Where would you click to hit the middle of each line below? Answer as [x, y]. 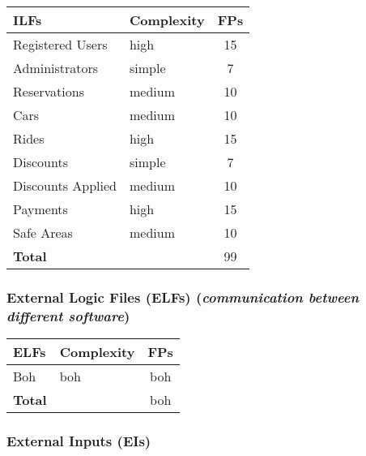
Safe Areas [43, 232]
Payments [40, 209]
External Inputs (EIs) [79, 441]
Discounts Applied [65, 185]
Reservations [49, 91]
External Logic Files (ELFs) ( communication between [183, 297]
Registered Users [60, 44]
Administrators [56, 68]
